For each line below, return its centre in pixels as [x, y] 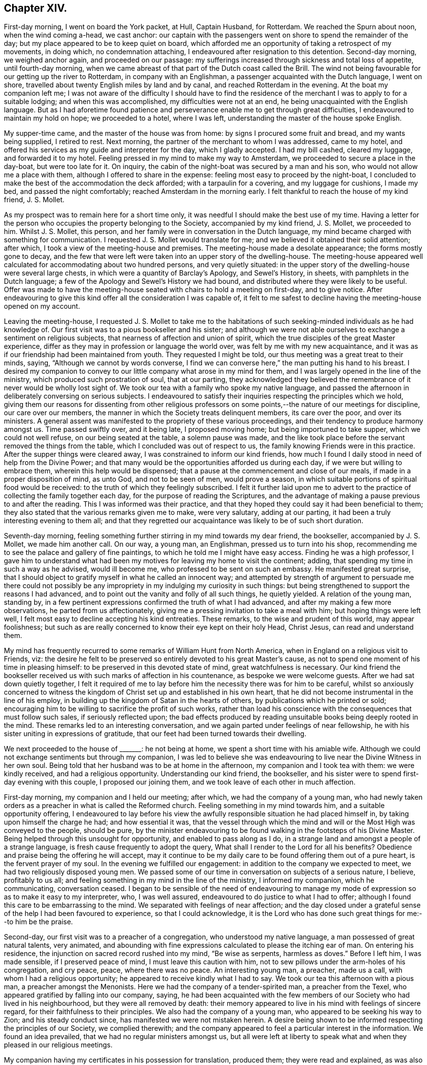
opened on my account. [42, 306]
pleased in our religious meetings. [58, 1045]
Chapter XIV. [36, 8]
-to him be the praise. [39, 922]
